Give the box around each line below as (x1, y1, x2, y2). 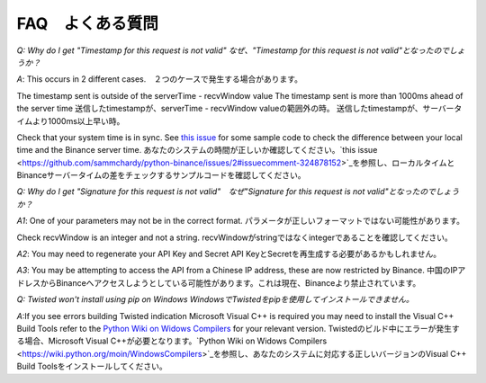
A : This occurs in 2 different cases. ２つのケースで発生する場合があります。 (16, 74, 303, 85)
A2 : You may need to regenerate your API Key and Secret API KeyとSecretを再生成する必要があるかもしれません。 (16, 248, 442, 260)
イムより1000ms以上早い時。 (16, 115, 125, 126)
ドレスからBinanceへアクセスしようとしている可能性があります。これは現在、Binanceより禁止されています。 (16, 277, 421, 288)
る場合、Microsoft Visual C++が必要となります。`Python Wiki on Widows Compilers (16, 335, 328, 346)
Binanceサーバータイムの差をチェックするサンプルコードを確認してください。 (16, 170, 306, 181)
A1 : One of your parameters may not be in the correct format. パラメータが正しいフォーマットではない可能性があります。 (16, 216, 465, 227)
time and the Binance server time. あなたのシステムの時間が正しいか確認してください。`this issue (16, 145, 378, 156)
